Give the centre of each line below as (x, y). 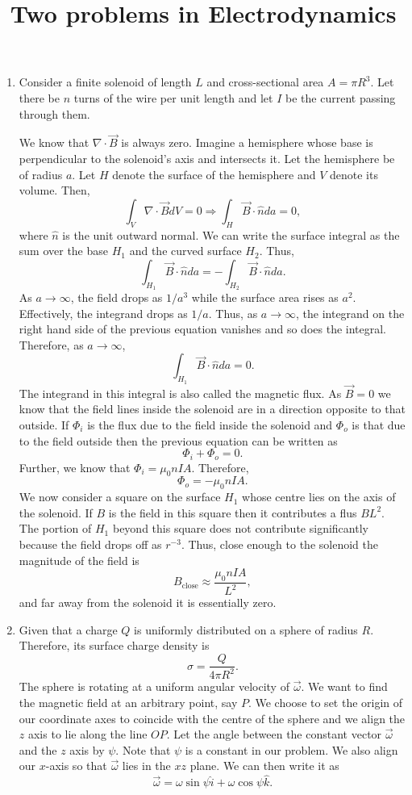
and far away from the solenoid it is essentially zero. (148, 603)
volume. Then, (54, 190)
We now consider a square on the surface (120, 497)
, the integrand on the (350, 313)
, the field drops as (117, 297)
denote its (354, 174)
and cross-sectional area (265, 82)
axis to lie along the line (87, 734)
